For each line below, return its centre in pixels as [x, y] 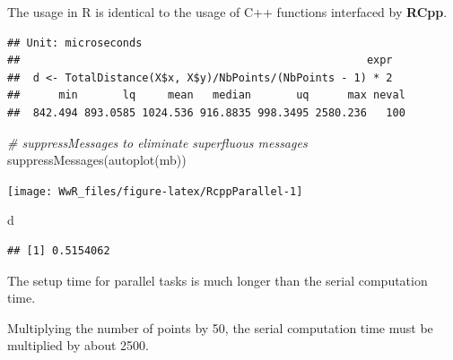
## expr [200, 60]
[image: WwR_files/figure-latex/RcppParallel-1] [155, 191]
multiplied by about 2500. [78, 345]
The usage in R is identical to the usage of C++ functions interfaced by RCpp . [227, 12]
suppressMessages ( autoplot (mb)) [97, 160]
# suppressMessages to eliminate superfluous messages [157, 142]
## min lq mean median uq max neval [206, 95]
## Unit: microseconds [75, 43]
